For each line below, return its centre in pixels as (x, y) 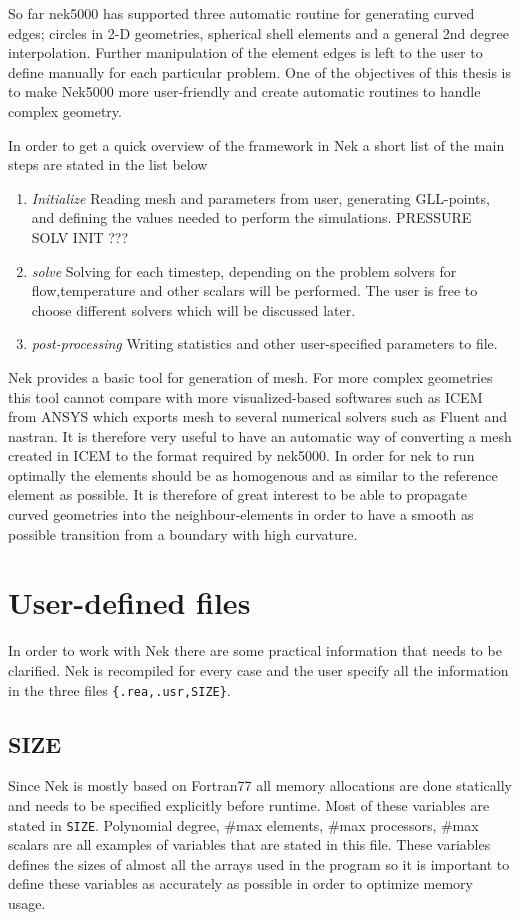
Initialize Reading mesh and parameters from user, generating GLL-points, (260, 197)
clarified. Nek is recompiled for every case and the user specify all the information (258, 669)
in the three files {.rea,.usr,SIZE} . (119, 689)
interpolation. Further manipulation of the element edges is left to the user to (245, 52)
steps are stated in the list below (108, 164)
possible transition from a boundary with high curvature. (183, 533)
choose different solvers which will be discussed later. (193, 309)
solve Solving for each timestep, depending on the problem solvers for (244, 270)
